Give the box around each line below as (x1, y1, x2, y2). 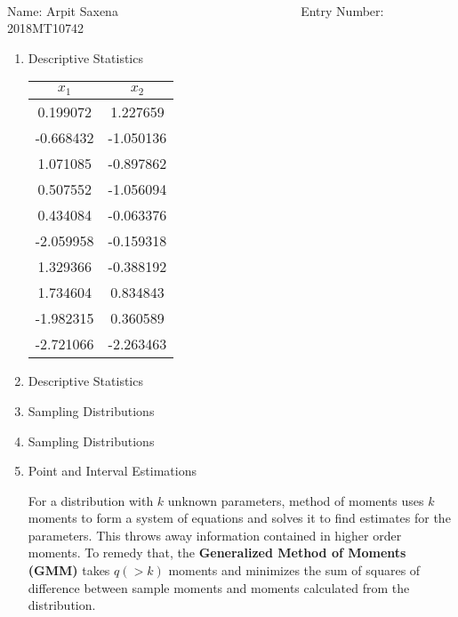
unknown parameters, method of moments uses (167, 491, 424, 509)
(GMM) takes (28, 561, 110, 580)
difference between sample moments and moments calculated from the (28, 578, 410, 597)
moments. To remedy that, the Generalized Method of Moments (28, 543, 406, 562)
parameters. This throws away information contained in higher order (28, 525, 402, 544)
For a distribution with (28, 491, 154, 509)
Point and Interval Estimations (28, 461, 197, 480)
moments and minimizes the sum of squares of (168, 561, 421, 580)
